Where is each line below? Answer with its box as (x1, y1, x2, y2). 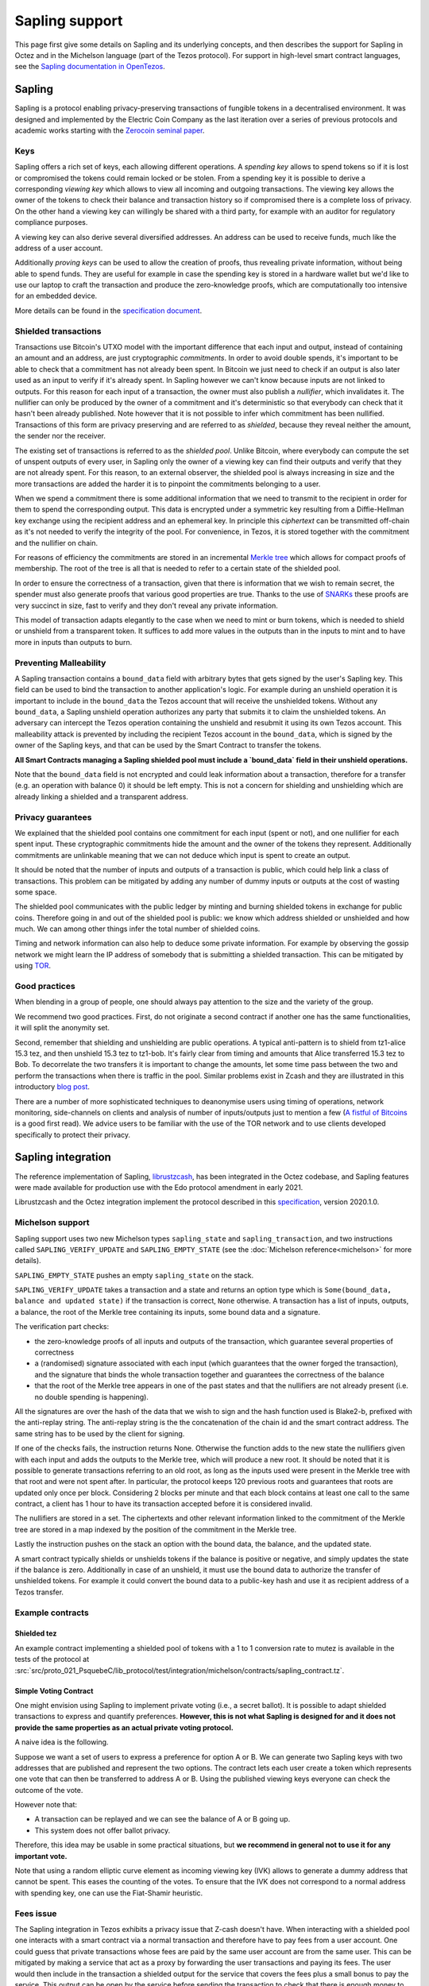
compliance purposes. (14, 218, 88, 227)
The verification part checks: (14, 1322, 110, 1331)
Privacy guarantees (14, 811, 92, 822)
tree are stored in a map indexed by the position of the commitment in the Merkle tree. (14, 1524, 297, 1534)
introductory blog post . (14, 1082, 91, 1092)
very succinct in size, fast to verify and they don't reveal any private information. (14, 601, 278, 610)
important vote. (14, 1851, 68, 1860)
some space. (14, 887, 57, 897)
